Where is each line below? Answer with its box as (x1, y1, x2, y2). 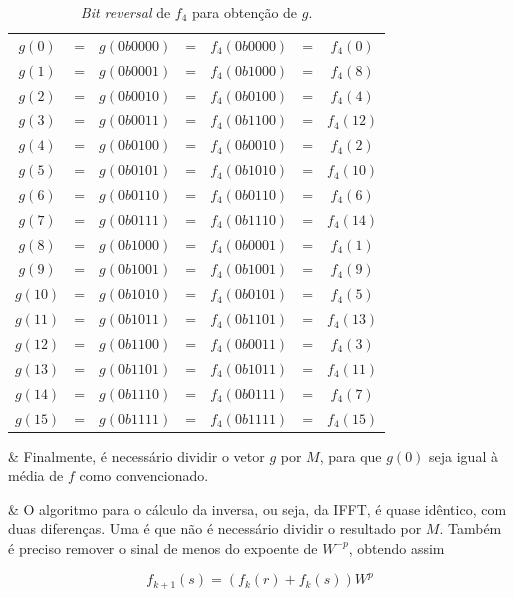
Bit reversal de (80, 2, 171, 22)
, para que (319, 445, 382, 466)
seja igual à (429, 445, 498, 466)
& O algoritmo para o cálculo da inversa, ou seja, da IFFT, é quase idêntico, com (8, 498, 507, 519)
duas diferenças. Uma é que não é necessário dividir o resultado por (8, 518, 422, 539)
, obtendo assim (348, 537, 445, 558)
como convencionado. (79, 465, 209, 486)
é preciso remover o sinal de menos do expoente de (8, 537, 318, 558)
